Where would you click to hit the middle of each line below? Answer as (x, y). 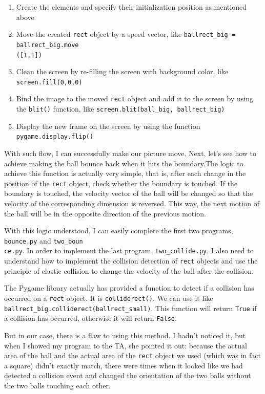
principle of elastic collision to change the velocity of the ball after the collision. (129, 270)
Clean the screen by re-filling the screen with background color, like (122, 71)
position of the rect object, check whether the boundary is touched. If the (121, 183)
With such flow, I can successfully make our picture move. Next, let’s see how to (130, 153)
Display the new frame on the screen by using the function (108, 126)
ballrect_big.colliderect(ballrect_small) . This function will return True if (130, 308)
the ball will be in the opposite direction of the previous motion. (105, 213)
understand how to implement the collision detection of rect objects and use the (131, 261)
